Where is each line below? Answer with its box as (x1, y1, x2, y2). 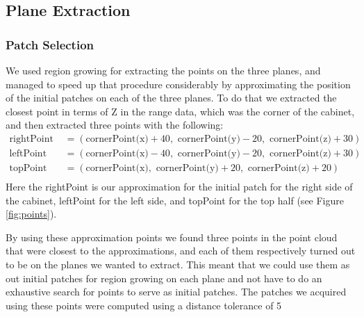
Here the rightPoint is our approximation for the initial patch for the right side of (6, 179, 353, 194)
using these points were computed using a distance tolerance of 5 (6, 298, 282, 312)
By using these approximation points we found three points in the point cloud (6, 229, 338, 244)
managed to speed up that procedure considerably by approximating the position (6, 76, 351, 91)
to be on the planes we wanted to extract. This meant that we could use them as (6, 257, 350, 272)
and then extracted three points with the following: (6, 117, 224, 132)
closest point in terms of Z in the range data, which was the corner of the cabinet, (6, 104, 355, 118)
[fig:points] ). (6, 206, 57, 221)
